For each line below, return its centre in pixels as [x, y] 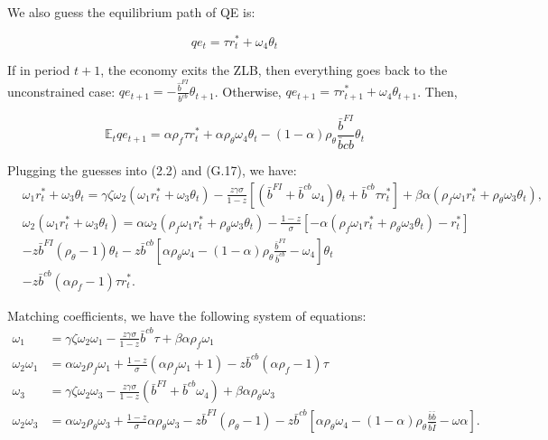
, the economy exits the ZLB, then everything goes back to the [274, 70]
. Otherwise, [248, 91]
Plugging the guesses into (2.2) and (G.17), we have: [152, 170]
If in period [39, 70]
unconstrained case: [61, 91]
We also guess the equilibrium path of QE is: [131, 12]
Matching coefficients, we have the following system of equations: [187, 315]
